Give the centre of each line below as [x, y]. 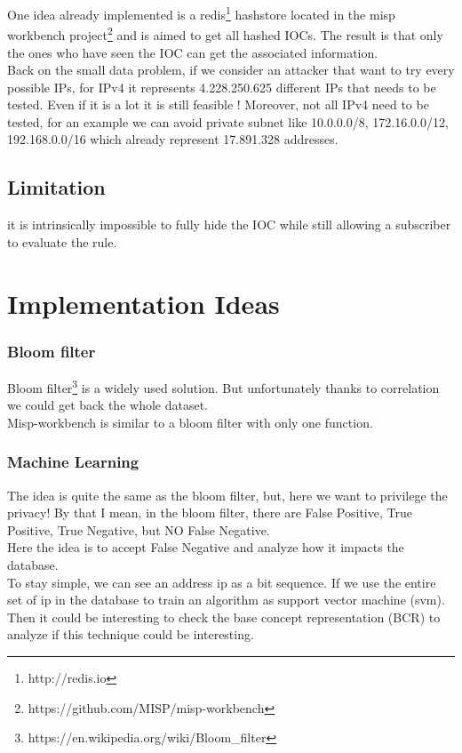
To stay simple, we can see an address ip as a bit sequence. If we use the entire [222, 582]
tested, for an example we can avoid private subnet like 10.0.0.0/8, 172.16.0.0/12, [228, 121]
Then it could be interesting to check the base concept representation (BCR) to [224, 617]
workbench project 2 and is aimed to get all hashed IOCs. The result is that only [225, 33]
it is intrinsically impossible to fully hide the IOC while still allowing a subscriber [229, 224]
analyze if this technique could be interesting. [131, 634]
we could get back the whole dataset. [108, 405]
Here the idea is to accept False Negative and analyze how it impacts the [206, 547]
